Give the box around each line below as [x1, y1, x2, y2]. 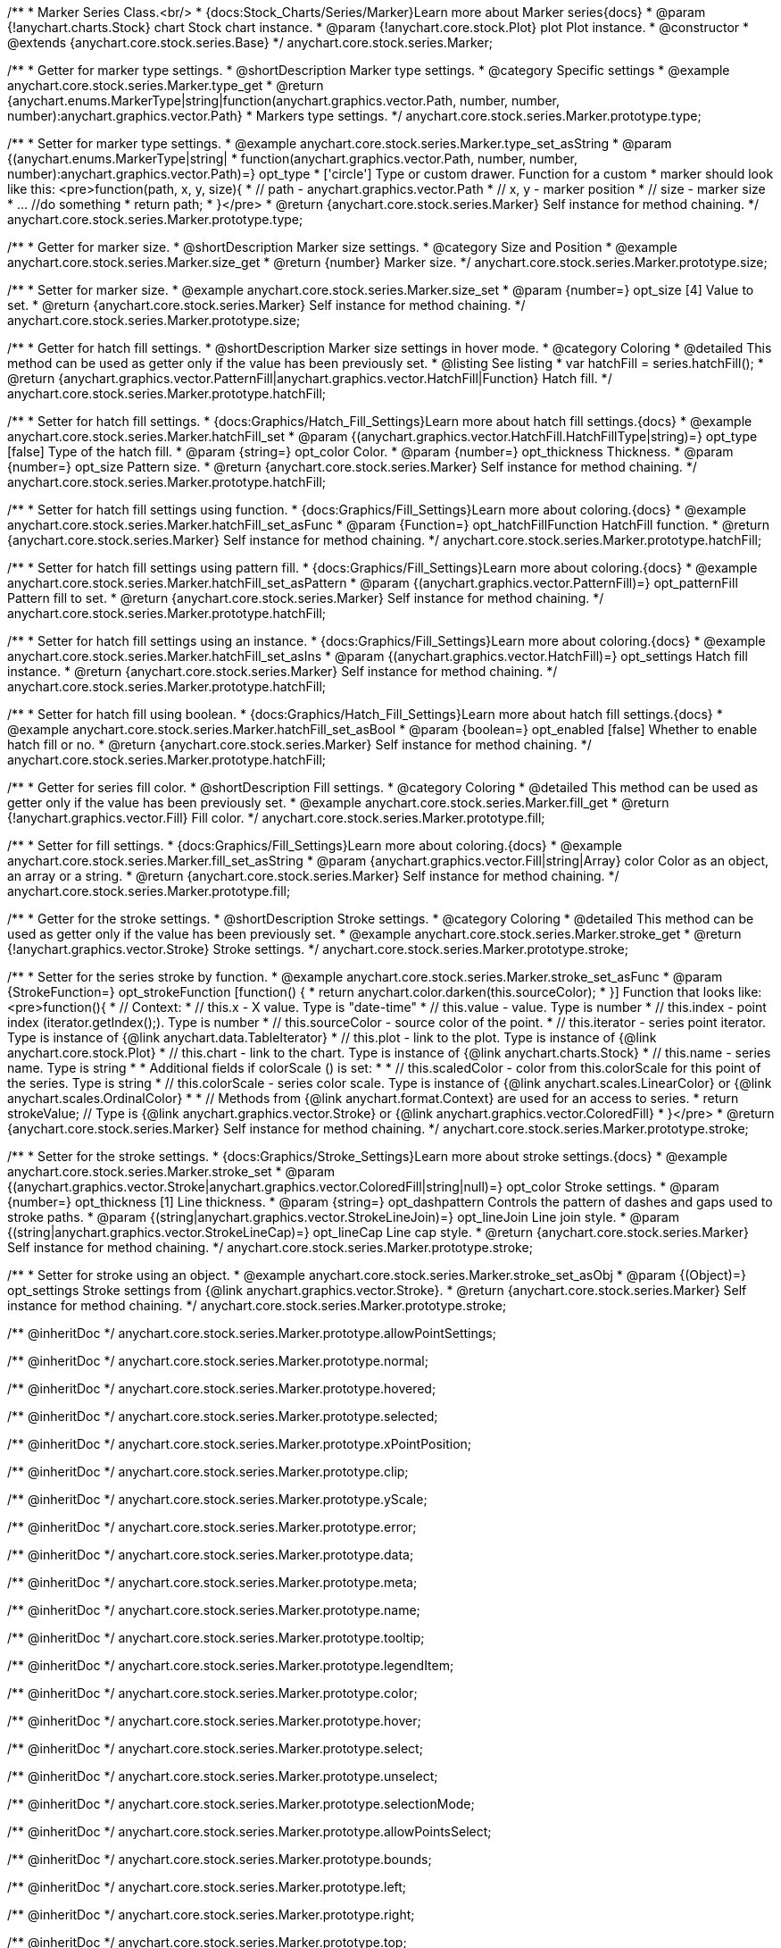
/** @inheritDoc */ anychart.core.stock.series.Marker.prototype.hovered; [7, 1381, 436, 1396]
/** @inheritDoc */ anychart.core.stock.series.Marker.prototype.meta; [7, 1575, 418, 1590]
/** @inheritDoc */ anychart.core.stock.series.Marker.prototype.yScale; [7, 1492, 428, 1507]
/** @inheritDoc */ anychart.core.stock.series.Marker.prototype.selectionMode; [7, 1796, 475, 1811]
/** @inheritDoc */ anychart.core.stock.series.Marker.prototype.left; [7, 1879, 407, 1894]
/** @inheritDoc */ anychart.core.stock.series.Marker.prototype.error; [7, 1519, 417, 1534]
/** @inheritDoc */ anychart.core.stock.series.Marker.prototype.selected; [7, 1409, 438, 1424]
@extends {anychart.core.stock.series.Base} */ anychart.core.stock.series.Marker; [7, 35, 493, 50]
